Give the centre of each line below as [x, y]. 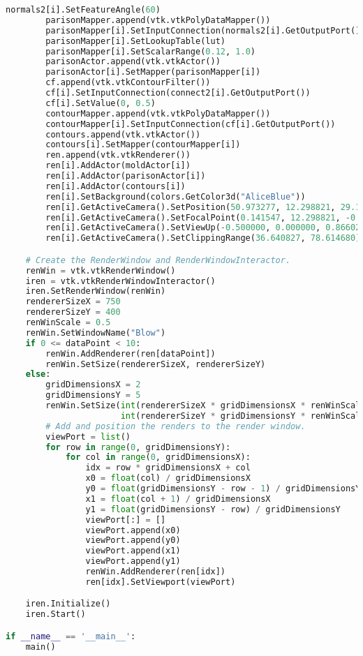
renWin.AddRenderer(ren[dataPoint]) [131, 353]
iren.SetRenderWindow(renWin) [96, 291]
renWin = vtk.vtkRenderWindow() [101, 270]
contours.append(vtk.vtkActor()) [123, 134]
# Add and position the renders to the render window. [176, 426]
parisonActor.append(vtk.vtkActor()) [133, 62]
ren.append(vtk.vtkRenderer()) [118, 155]
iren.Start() [55, 614]
